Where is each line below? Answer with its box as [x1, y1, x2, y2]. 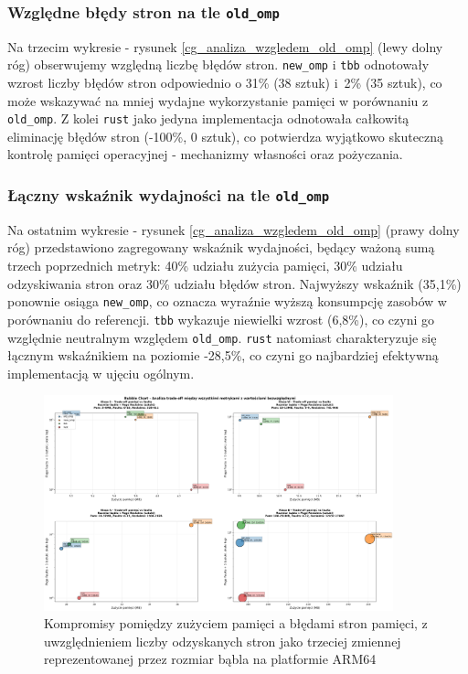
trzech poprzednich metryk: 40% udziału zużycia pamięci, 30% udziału [7, 256, 403, 275]
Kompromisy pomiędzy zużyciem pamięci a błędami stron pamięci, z [44, 614, 428, 633]
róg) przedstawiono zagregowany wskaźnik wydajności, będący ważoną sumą [7, 238, 435, 257]
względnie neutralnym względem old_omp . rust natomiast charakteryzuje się [7, 327, 437, 347]
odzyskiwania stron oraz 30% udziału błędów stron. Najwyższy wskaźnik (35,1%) [7, 273, 462, 293]
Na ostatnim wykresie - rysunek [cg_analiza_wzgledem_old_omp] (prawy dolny [7, 219, 460, 239]
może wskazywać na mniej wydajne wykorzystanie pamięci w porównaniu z [7, 91, 429, 110]
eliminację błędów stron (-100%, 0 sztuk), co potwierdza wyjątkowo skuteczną [7, 126, 444, 145]
